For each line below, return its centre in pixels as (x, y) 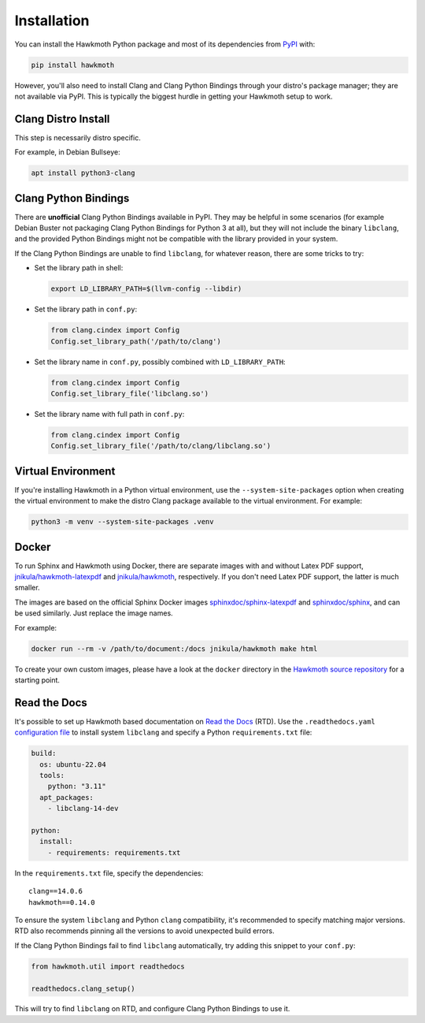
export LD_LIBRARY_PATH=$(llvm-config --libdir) (146, 289)
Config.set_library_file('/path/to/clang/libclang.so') (161, 446)
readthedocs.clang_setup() (83, 988)
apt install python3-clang (83, 173)
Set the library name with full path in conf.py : (109, 414)
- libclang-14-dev (83, 809)
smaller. (27, 588)
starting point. (37, 680)
